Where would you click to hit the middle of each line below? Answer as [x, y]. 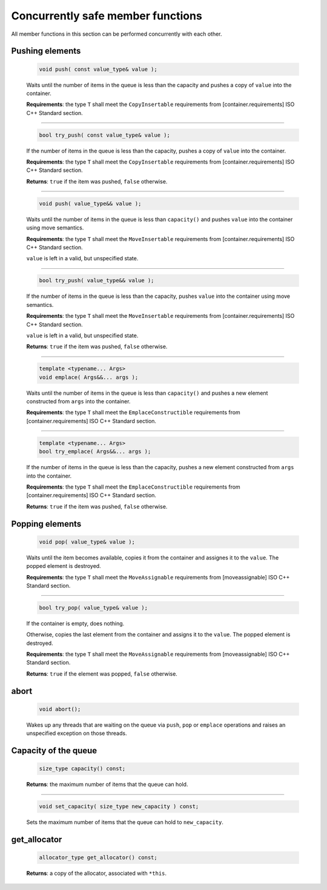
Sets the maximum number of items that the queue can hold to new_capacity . [125, 822]
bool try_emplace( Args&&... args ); [95, 452]
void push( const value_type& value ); [98, 69]
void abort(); [60, 709]
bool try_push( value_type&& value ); [97, 281]
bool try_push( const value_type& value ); [105, 135]
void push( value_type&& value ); [90, 203]
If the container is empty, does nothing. [75, 623]
